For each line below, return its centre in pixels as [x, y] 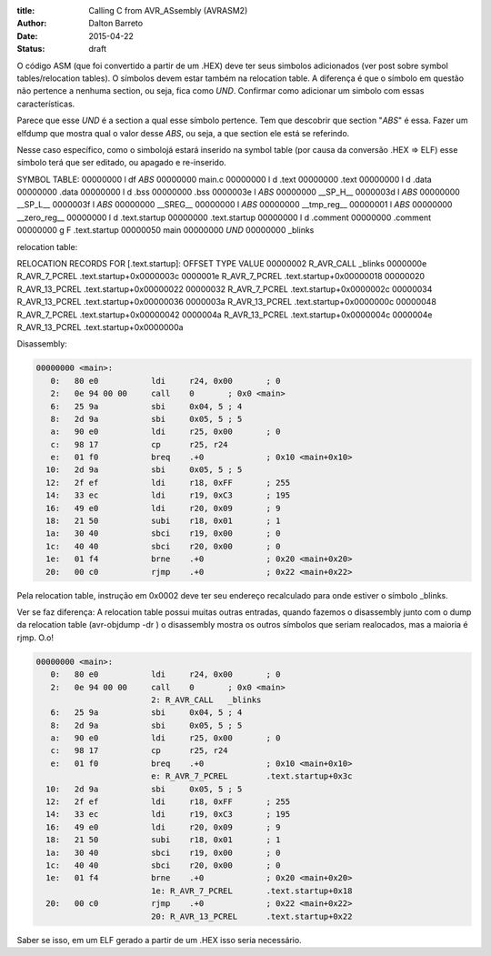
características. [46, 104]
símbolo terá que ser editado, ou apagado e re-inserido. [121, 163]
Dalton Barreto [116, 24]
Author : [32, 24]
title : [26, 10]
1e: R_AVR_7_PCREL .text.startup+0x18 [251, 891]
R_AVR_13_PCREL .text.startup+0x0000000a [100, 327]
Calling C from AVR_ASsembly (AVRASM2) [168, 10]
